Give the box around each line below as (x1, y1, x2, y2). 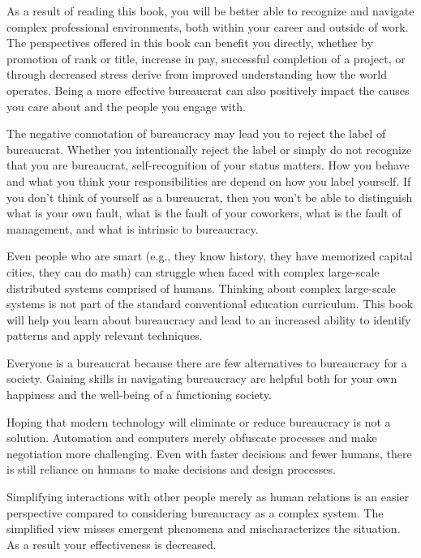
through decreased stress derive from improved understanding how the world (6, 66, 387, 83)
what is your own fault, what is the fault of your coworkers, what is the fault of (6, 204, 402, 221)
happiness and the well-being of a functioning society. (6, 386, 272, 403)
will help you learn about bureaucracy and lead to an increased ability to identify (6, 311, 411, 328)
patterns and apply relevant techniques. (6, 327, 203, 344)
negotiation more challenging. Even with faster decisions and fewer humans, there (6, 444, 412, 461)
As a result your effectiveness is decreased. (6, 535, 217, 552)
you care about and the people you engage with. (6, 97, 246, 114)
